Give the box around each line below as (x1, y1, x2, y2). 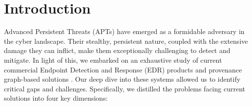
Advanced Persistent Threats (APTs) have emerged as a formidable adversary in (4, 26, 245, 36)
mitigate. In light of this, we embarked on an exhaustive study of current (4, 54, 222, 65)
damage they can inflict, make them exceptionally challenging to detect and (4, 45, 231, 55)
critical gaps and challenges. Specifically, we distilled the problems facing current (4, 83, 245, 93)
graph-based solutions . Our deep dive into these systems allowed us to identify (4, 74, 241, 84)
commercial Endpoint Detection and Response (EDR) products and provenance (4, 64, 242, 74)
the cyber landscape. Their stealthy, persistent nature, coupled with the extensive (4, 35, 248, 46)
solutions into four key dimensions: (4, 93, 108, 103)
